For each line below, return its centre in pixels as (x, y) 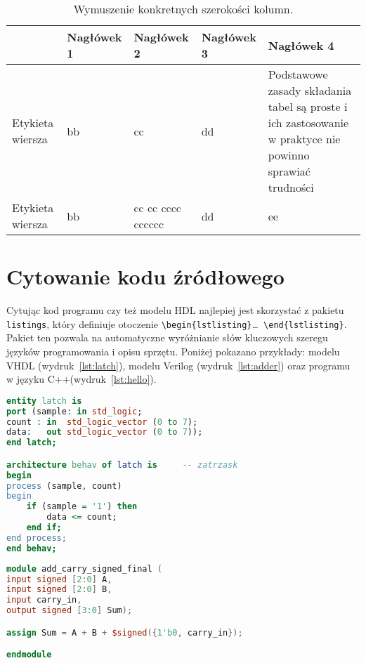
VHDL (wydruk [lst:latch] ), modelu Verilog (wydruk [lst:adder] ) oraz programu (178, 365)
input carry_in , (44, 600)
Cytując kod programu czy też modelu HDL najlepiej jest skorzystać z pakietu (175, 310)
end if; (44, 528)
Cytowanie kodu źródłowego (145, 276)
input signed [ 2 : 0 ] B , (59, 590)
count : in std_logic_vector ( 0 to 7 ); (102, 422)
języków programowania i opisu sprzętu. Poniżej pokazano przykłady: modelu (173, 351)
